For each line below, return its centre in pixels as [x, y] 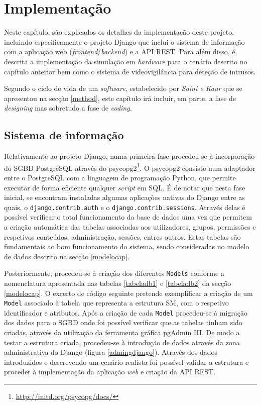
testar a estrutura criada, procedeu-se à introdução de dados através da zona [122, 342]
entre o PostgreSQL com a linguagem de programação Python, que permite [120, 177]
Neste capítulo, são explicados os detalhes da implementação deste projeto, [119, 32]
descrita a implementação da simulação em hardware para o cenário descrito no [126, 61]
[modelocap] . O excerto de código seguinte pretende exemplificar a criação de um [128, 293]
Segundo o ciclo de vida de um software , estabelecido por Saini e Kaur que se [123, 88]
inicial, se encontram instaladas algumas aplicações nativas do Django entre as [124, 197]
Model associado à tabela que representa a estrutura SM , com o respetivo [116, 303]
